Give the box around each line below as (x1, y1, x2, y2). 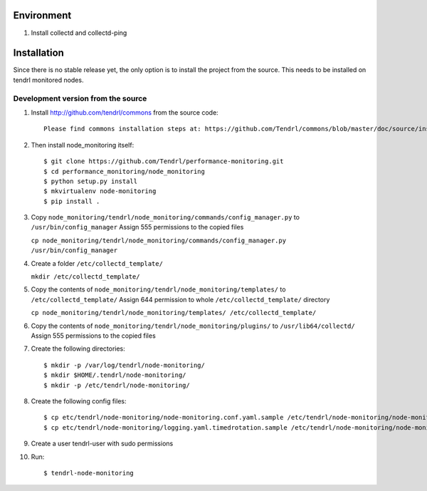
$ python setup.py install (43, 177, 138, 185)
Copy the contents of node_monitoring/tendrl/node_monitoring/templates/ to (31, 285, 286, 294)
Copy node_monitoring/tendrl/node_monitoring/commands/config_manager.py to (31, 213, 300, 222)
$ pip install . (43, 197, 100, 205)
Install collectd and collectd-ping (31, 29, 127, 37)
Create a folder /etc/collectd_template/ (31, 259, 164, 267)
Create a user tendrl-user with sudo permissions (31, 439, 174, 448)
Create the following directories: (31, 344, 126, 353)
